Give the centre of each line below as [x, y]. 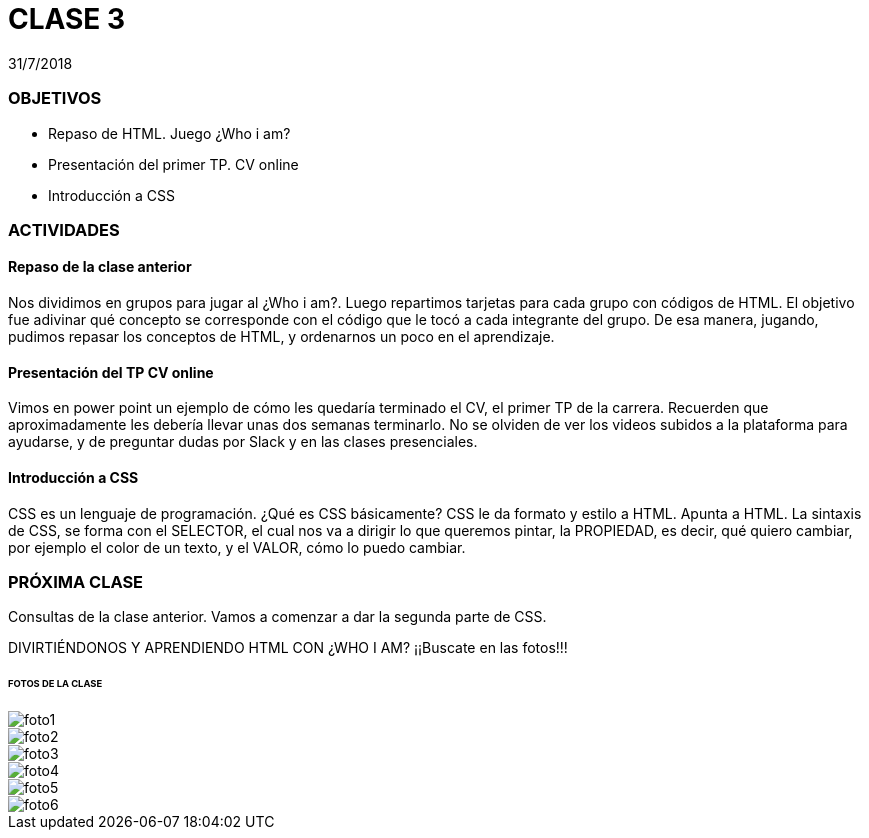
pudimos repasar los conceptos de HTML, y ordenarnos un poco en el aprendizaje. [281, 337]
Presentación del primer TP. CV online [173, 164]
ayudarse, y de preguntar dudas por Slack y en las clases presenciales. [243, 442]
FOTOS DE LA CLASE [55, 684]
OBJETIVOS [55, 98]
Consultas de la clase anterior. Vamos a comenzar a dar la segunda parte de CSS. [277, 617]
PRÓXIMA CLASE [76, 581]
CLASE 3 [67, 19]
